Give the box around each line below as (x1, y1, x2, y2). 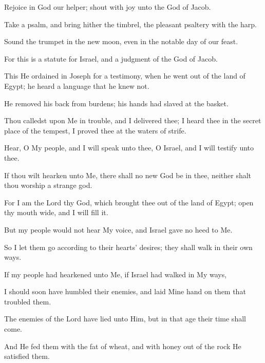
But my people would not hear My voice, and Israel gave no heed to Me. (4, 224, 233, 235)
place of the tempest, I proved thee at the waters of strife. (4, 125, 186, 136)
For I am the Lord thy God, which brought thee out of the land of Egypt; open (4, 197, 254, 207)
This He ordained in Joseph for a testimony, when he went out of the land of (4, 70, 245, 81)
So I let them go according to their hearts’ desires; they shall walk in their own (4, 241, 253, 252)
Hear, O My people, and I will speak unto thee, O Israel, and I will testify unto (4, 142, 254, 153)
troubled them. (4, 296, 51, 307)
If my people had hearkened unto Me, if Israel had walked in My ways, (4, 269, 227, 279)
